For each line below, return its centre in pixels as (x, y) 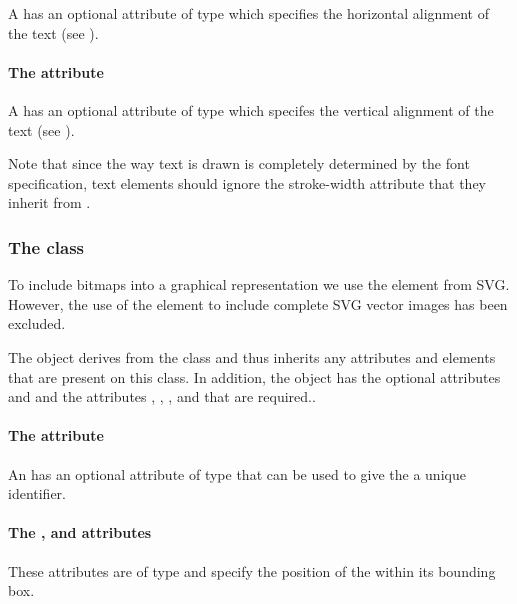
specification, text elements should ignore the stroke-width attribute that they (247, 182)
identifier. (37, 493)
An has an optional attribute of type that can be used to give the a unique (237, 473)
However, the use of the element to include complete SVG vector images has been (258, 303)
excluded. (37, 323)
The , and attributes (80, 532)
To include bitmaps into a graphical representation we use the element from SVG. (259, 284)
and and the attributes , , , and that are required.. (162, 396)
